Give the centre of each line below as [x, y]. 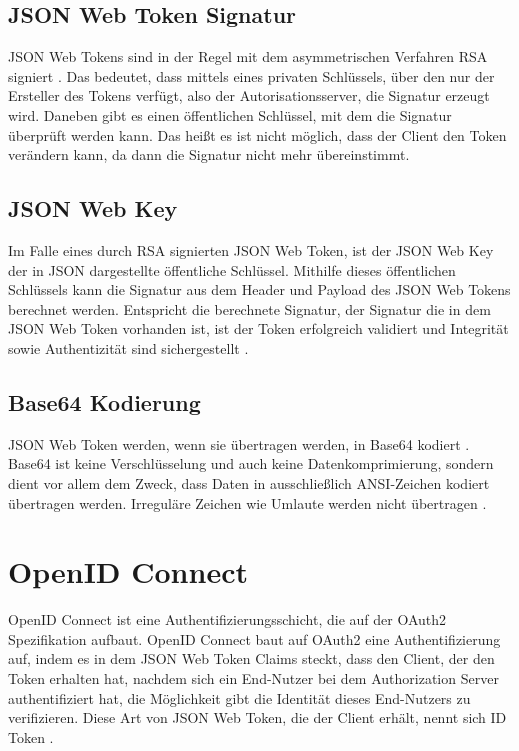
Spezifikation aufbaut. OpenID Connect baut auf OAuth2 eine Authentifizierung [254, 638]
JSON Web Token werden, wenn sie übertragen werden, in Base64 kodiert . [239, 443]
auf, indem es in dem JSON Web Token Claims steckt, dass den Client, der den [251, 658]
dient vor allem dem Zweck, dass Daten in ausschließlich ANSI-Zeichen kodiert [249, 482]
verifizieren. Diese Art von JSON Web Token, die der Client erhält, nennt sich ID [257, 717]
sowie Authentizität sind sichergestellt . [128, 347]
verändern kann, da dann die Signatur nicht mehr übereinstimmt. [209, 154]
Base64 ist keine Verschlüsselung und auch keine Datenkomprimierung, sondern [251, 463]
